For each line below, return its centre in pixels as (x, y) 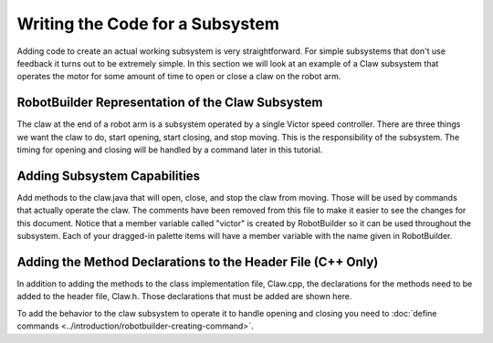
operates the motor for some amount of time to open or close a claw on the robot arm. (179, 77)
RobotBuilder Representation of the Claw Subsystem (170, 103)
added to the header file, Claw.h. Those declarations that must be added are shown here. (184, 296)
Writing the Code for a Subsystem (148, 24)
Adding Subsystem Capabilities (109, 176)
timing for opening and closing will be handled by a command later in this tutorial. (170, 150)
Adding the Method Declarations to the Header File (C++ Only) (198, 261)
